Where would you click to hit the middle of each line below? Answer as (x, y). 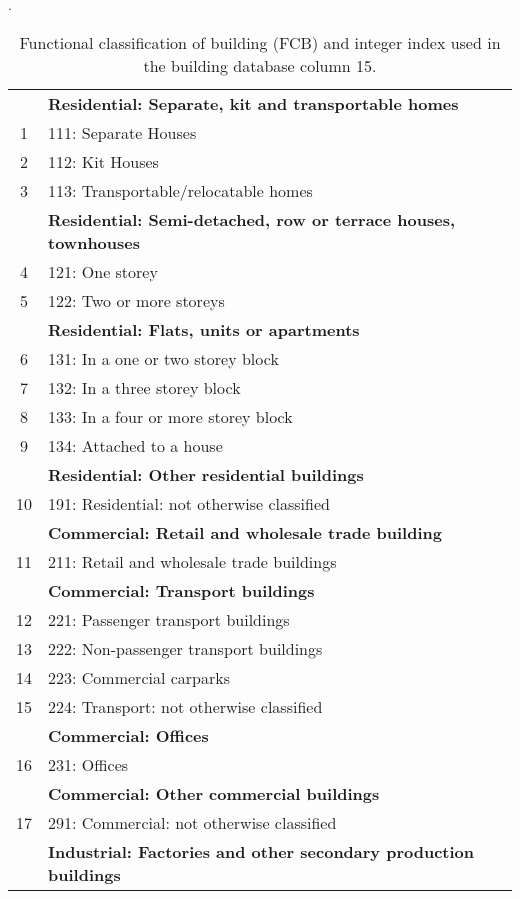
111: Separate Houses (122, 132)
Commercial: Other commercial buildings (214, 793)
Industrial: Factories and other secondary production (261, 851)
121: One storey (103, 271)
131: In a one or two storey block (163, 358)
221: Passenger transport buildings (169, 619)
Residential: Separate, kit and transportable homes (253, 103)
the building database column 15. (260, 65)
